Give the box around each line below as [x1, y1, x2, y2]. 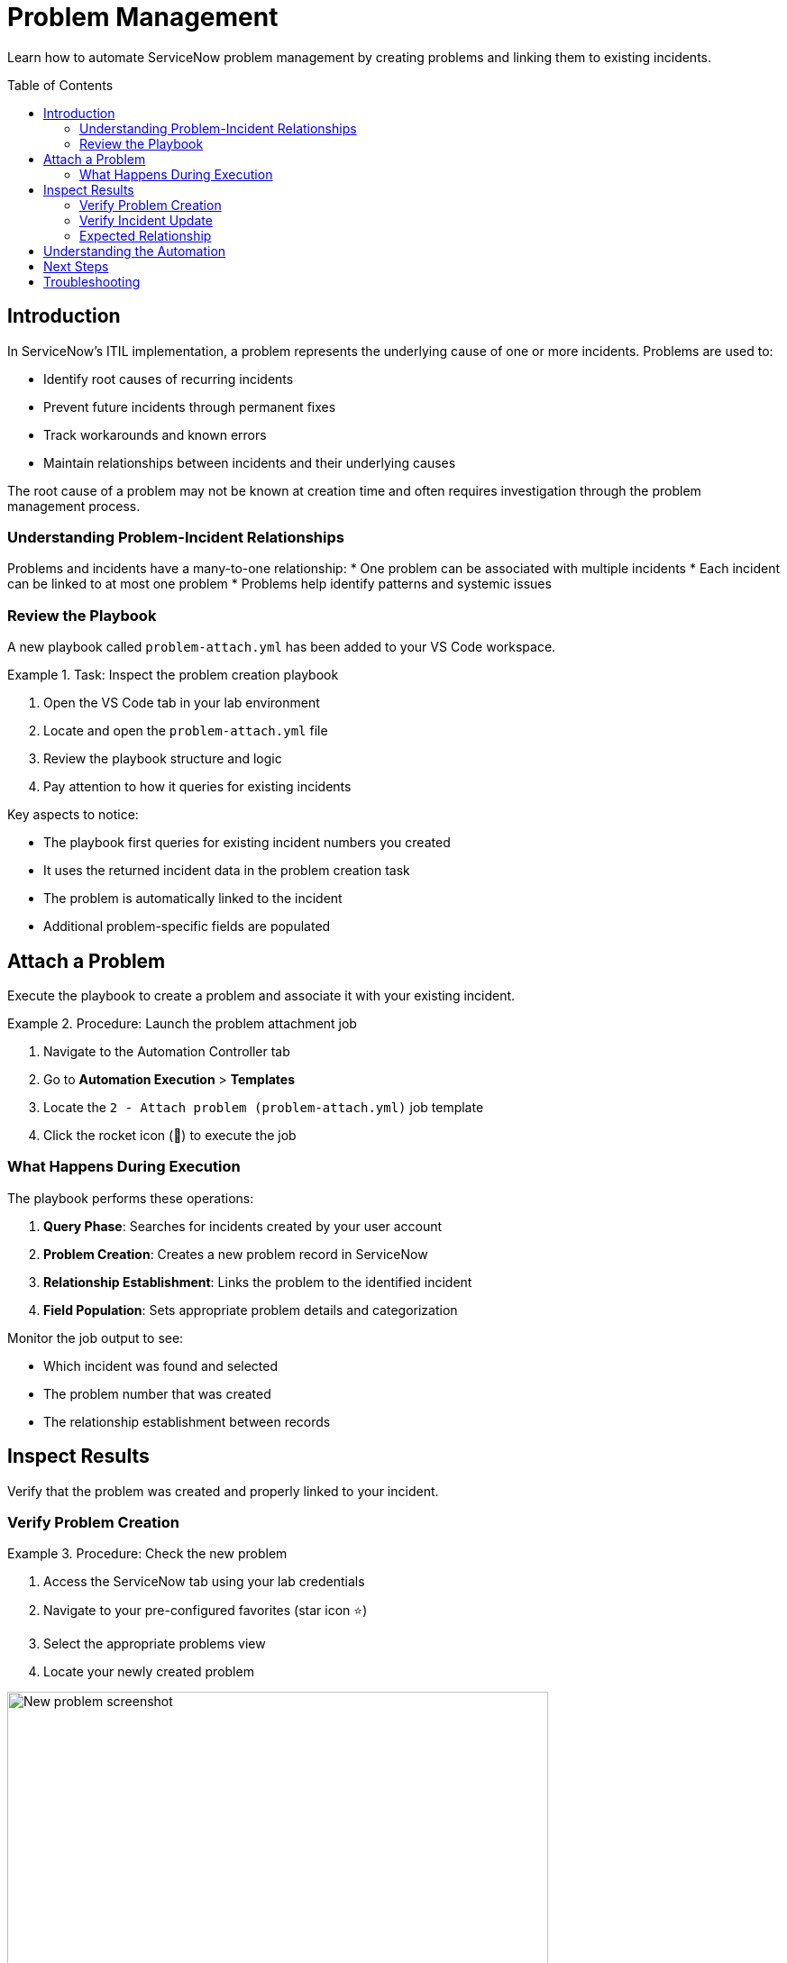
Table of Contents [7, 77, 114, 93]
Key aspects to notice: [7, 807, 139, 823]
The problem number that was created [43, 1385, 271, 1401]
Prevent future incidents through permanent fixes [43, 398, 336, 415]
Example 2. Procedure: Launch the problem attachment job [7, 1015, 357, 1031]
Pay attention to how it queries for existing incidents [43, 779, 352, 795]
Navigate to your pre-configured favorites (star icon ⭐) [43, 1602, 368, 1619]
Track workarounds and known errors [43, 426, 267, 443]
